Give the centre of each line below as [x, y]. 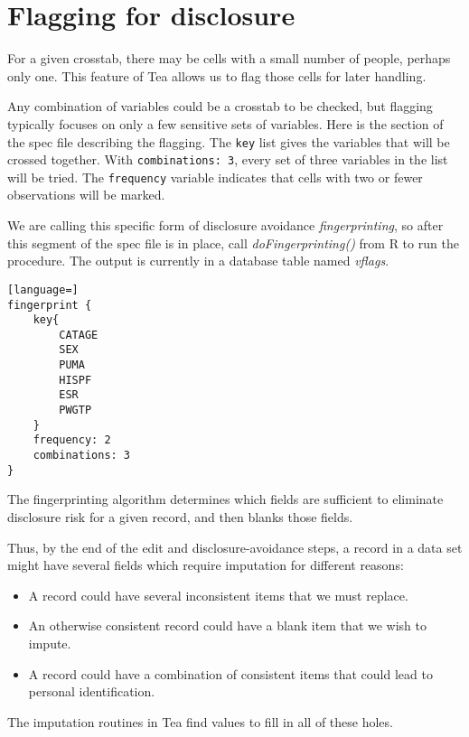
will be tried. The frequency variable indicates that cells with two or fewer [215, 177]
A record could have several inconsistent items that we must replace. [218, 595]
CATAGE [79, 335]
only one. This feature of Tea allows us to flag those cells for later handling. [217, 75]
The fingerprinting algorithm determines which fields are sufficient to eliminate [225, 499]
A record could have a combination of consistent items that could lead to [230, 673]
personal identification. [92, 691]
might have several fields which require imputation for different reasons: [206, 565]
